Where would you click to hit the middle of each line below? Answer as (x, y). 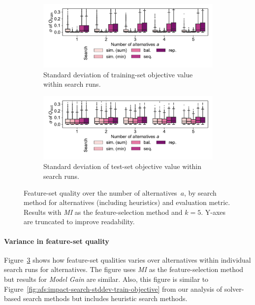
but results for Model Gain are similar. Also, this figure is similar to (106, 279)
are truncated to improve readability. (79, 221)
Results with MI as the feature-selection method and (103, 212)
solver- (234, 288)
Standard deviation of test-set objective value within (123, 166)
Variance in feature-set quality (57, 241)
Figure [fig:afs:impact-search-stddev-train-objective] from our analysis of (113, 288)
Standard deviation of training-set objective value (118, 74)
